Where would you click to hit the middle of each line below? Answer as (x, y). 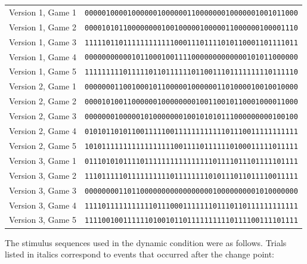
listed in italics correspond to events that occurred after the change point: (140, 254)
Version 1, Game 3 (43, 41)
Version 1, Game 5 (43, 71)
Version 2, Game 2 (43, 101)
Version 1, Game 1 (43, 12)
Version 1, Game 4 (43, 56)
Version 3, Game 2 (43, 175)
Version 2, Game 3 (43, 116)
